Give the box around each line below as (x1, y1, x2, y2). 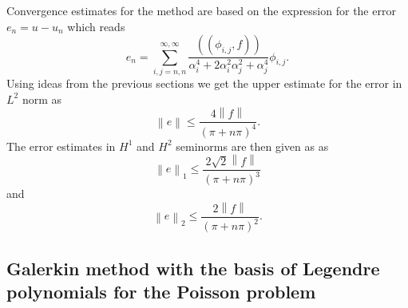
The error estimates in (6, 137, 116, 154)
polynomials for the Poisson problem (6, 279, 316, 304)
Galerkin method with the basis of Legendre (6, 255, 380, 280)
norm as (22, 90, 62, 107)
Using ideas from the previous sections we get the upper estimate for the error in (6, 74, 402, 91)
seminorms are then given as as (176, 137, 329, 154)
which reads (67, 18, 125, 34)
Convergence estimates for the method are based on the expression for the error (6, 2, 396, 18)
